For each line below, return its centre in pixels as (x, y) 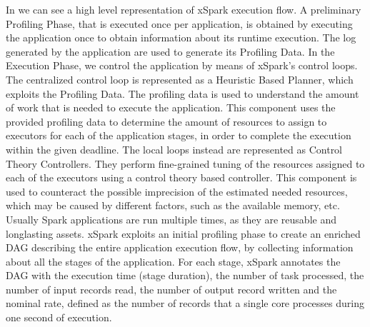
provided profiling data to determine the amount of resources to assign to (166, 121)
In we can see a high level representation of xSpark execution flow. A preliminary (184, 9)
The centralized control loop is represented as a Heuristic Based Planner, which (180, 79)
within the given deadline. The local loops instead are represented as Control (174, 149)
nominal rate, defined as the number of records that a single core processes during (185, 303)
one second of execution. (59, 317)
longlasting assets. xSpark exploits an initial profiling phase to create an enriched (183, 233)
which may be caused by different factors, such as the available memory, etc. (173, 205)
